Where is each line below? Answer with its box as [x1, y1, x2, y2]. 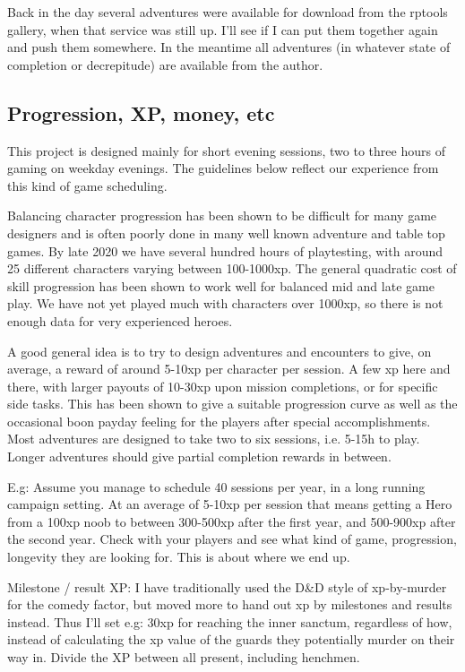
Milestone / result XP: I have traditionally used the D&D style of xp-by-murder [7, 577, 447, 596]
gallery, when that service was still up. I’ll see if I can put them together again [7, 20, 438, 39]
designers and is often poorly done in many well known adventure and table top [7, 223, 445, 242]
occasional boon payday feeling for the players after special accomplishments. [7, 411, 431, 430]
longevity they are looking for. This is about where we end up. [7, 547, 350, 566]
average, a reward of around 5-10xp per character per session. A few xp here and [7, 359, 451, 378]
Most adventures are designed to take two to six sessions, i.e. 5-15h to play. [7, 429, 420, 448]
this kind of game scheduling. [7, 176, 168, 194]
